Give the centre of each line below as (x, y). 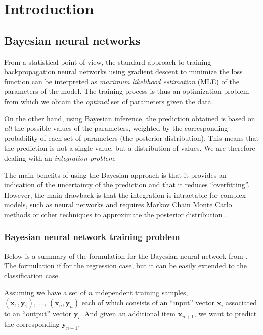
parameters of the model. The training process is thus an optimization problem (127, 91)
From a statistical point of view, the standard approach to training (108, 61)
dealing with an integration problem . (60, 157)
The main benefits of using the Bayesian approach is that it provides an (115, 175)
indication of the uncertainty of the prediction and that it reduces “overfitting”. (127, 185)
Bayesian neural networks (72, 40)
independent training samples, (141, 292)
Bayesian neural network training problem (92, 237)
